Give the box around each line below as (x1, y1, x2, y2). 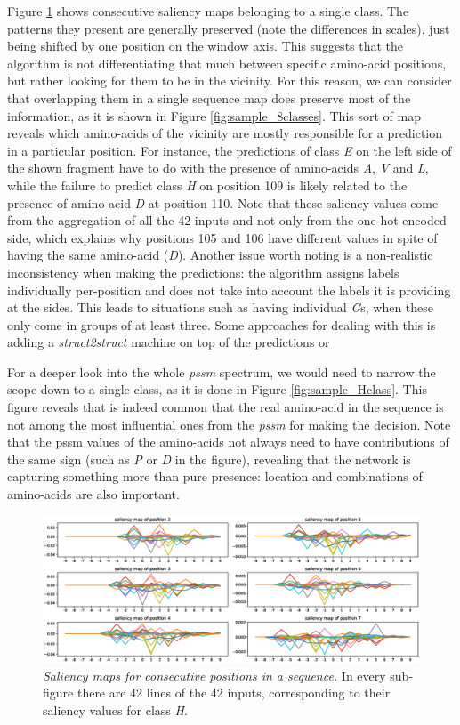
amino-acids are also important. (7, 485, 180, 503)
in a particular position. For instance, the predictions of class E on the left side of (7, 141, 452, 159)
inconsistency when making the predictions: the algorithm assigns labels (7, 262, 399, 281)
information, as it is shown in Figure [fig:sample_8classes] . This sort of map (7, 106, 421, 125)
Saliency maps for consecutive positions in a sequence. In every (43, 665, 386, 684)
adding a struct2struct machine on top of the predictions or (7, 333, 330, 351)
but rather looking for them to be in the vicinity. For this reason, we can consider (7, 71, 452, 90)
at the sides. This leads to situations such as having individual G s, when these (7, 298, 434, 317)
